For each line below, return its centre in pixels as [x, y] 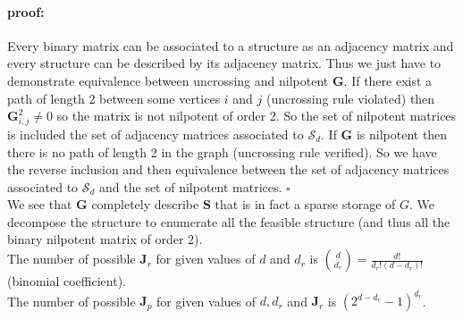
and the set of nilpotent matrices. [191, 186]
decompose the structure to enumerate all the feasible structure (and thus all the [229, 221]
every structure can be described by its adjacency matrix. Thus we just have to [224, 63]
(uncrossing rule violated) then [351, 98]
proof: [26, 11]
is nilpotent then [402, 134]
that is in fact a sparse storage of [305, 204]
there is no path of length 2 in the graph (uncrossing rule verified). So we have [222, 151]
